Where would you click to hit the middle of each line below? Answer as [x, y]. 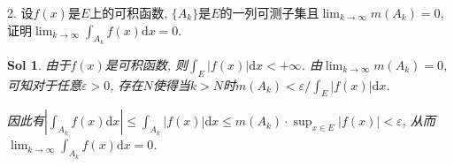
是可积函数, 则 [146, 64]
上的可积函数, [129, 12]
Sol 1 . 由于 [39, 64]
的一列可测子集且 [269, 12]
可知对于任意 [44, 84]
